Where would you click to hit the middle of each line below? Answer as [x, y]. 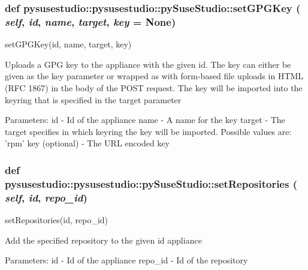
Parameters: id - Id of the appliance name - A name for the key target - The [145, 120]
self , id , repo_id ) [46, 197]
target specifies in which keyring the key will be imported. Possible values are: [148, 131]
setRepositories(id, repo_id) [57, 219]
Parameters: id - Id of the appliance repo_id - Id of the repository [126, 260]
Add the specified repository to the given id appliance [103, 240]
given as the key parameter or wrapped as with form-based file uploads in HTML [154, 76]
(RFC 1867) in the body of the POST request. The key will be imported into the [154, 87]
